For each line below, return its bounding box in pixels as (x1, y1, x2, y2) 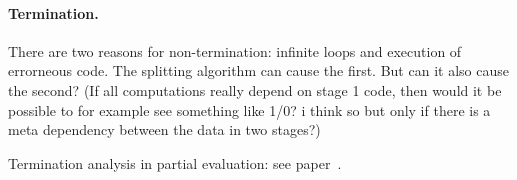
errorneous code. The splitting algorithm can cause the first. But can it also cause (8, 60, 509, 81)
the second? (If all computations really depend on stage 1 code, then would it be (8, 79, 502, 100)
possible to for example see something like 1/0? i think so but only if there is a (8, 99, 491, 120)
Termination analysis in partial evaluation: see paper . (8, 152, 342, 173)
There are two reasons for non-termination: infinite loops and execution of (8, 40, 462, 61)
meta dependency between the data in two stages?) (8, 119, 321, 140)
